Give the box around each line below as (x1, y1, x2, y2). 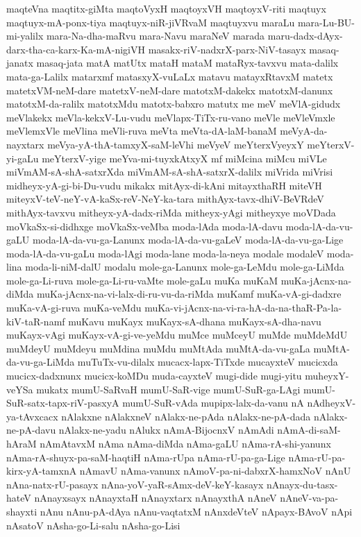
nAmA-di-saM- (277, 423, 341, 437)
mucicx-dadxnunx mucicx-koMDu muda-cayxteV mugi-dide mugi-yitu (6, 368, 302, 383)
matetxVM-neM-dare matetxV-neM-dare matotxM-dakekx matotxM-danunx (6, 83, 333, 97)
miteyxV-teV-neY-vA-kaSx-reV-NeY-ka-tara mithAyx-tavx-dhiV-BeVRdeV (6, 191, 324, 206)
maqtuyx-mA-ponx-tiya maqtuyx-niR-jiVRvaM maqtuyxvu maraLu (6, 15, 295, 29)
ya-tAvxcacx (6, 409, 58, 423)
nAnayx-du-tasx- (266, 477, 338, 491)
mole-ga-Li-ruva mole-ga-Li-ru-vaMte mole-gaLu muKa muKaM (6, 273, 278, 287)
